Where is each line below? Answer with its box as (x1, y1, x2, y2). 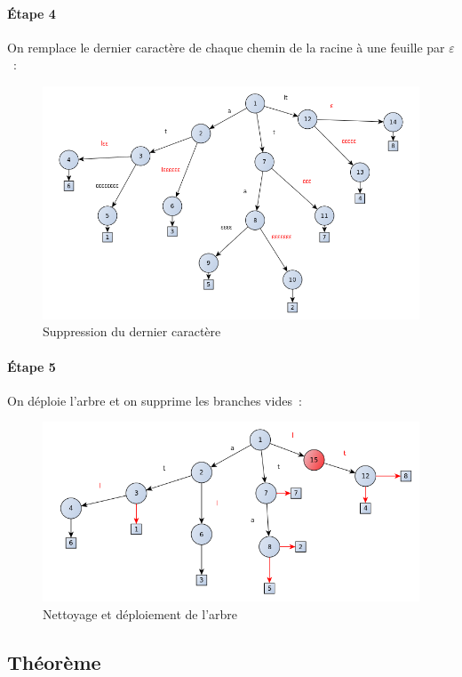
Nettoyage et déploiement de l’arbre (43, 604, 238, 623)
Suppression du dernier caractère (43, 322, 221, 341)
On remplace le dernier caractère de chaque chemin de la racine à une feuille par (7, 37, 445, 56)
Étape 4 (7, 4, 56, 22)
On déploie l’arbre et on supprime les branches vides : (7, 391, 302, 409)
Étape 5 (7, 357, 56, 375)
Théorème (7, 648, 101, 675)
